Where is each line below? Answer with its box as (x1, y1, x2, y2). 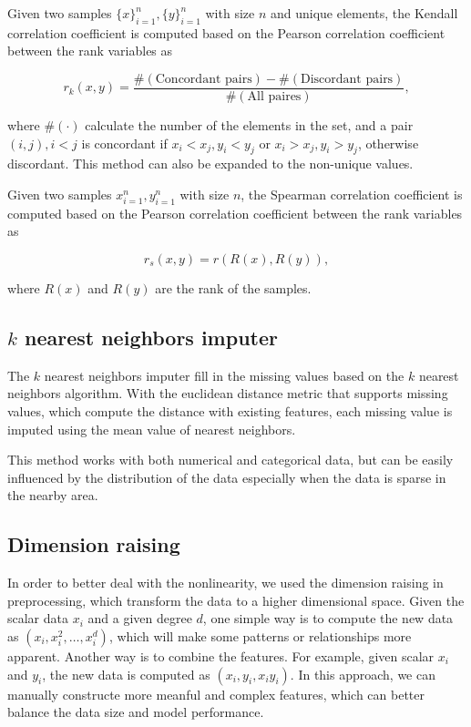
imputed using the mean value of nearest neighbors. (7, 419, 296, 438)
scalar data (7, 609, 69, 628)
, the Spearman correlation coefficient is (241, 185, 463, 204)
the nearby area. (7, 486, 98, 505)
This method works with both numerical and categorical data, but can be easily (7, 450, 454, 469)
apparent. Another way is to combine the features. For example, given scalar (7, 646, 435, 665)
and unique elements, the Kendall (270, 4, 458, 22)
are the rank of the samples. (155, 279, 312, 298)
